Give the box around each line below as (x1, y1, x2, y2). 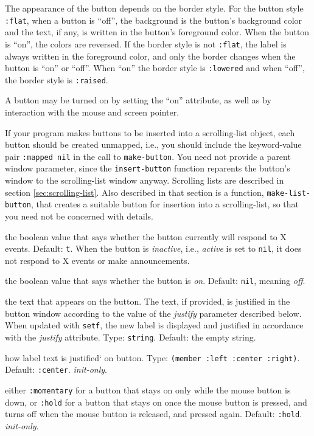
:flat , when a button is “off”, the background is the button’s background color (5, 13, 302, 26)
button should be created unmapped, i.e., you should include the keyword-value (5, 138, 302, 151)
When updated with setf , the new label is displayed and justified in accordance (5, 319, 304, 331)
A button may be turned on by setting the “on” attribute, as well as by (5, 94, 271, 106)
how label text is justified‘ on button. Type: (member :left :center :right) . (5, 351, 300, 364)
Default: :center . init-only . (5, 363, 108, 376)
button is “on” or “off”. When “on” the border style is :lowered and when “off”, (5, 61, 305, 74)
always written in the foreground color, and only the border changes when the (5, 49, 296, 62)
